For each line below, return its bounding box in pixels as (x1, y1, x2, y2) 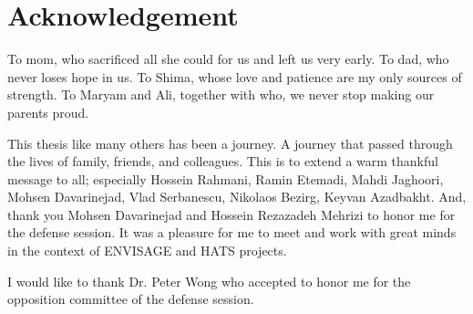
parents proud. (7, 102, 89, 121)
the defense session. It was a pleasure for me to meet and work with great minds (7, 223, 457, 242)
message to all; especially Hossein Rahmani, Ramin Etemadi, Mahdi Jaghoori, (7, 169, 444, 188)
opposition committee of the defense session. (7, 289, 254, 309)
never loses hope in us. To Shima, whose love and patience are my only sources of (7, 67, 462, 86)
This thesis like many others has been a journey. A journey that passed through (7, 133, 453, 152)
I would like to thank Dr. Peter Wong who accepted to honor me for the (7, 271, 411, 290)
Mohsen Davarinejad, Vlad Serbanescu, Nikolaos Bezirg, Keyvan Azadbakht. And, (7, 187, 467, 206)
